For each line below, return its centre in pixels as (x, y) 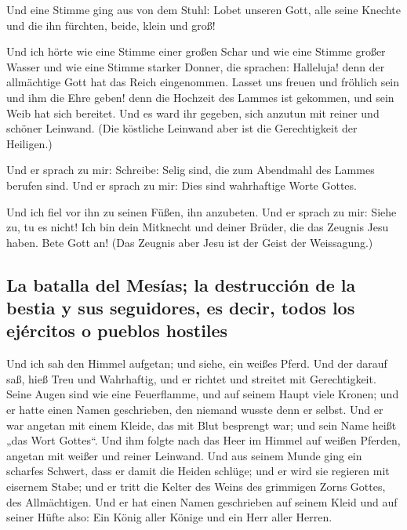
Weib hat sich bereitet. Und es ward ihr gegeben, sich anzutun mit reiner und (193, 113)
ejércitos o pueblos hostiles (117, 330)
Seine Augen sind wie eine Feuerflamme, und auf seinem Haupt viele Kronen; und (203, 394)
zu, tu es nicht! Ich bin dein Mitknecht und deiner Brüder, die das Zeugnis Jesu (198, 227)
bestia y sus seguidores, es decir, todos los (181, 308)
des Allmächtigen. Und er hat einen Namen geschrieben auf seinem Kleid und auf (202, 501)
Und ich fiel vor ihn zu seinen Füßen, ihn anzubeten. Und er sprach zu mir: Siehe (202, 211)
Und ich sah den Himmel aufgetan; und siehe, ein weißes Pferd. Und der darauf (197, 363)
